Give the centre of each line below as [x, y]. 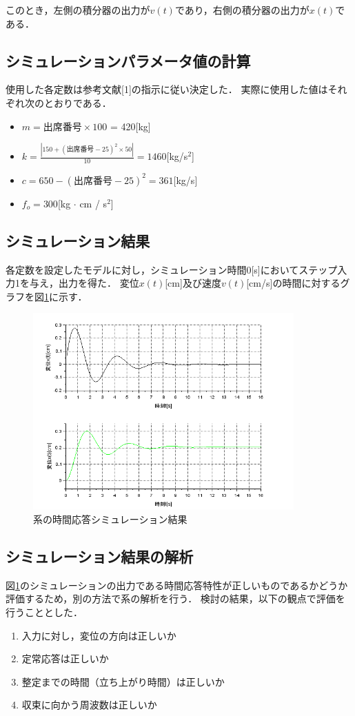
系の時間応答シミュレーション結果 [110, 519]
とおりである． [78, 102]
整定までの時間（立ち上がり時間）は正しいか [123, 681]
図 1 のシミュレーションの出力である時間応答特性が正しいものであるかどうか [177, 585]
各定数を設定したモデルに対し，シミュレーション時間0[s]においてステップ [172, 269]
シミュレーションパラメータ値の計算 [128, 60]
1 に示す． [66, 296]
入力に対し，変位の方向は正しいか [99, 635]
